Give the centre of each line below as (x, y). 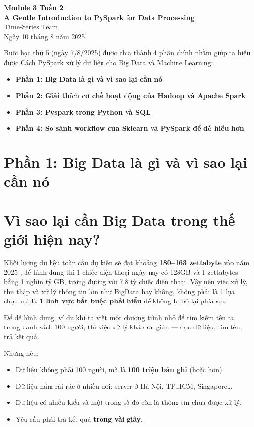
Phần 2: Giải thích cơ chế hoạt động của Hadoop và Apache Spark (130, 95)
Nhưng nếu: (22, 353)
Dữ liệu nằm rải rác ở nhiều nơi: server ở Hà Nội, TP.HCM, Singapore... (124, 386)
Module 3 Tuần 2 (34, 7)
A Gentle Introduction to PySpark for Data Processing (99, 17)
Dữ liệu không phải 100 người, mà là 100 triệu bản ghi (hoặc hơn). (120, 369)
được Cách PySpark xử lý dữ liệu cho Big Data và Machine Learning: (109, 62)
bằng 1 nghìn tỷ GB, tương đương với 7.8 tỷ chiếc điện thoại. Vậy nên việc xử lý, (126, 281)
